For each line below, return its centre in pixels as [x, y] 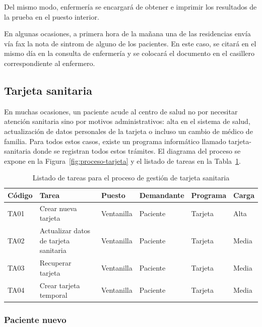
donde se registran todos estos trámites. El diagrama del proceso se [137, 151]
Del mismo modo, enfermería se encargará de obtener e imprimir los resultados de [130, 7]
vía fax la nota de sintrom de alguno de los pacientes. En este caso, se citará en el [130, 43]
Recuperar [55, 263]
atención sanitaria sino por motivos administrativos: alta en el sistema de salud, [127, 121]
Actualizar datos [65, 231]
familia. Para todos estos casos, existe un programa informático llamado [115, 141]
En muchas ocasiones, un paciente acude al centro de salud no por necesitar [121, 111]
